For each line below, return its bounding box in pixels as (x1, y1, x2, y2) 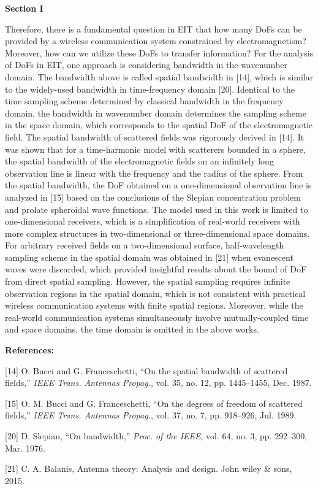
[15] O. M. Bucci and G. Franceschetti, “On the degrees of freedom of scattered (5, 396, 303, 409)
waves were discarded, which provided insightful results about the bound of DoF (5, 263, 307, 275)
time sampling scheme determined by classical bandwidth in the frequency (5, 94, 284, 107)
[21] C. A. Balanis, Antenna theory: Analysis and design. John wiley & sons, (5, 462, 292, 475)
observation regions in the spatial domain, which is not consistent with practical (5, 287, 306, 299)
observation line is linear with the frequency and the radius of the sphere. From (5, 166, 303, 179)
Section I (5, 2, 44, 14)
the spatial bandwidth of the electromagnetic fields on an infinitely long (5, 155, 274, 167)
